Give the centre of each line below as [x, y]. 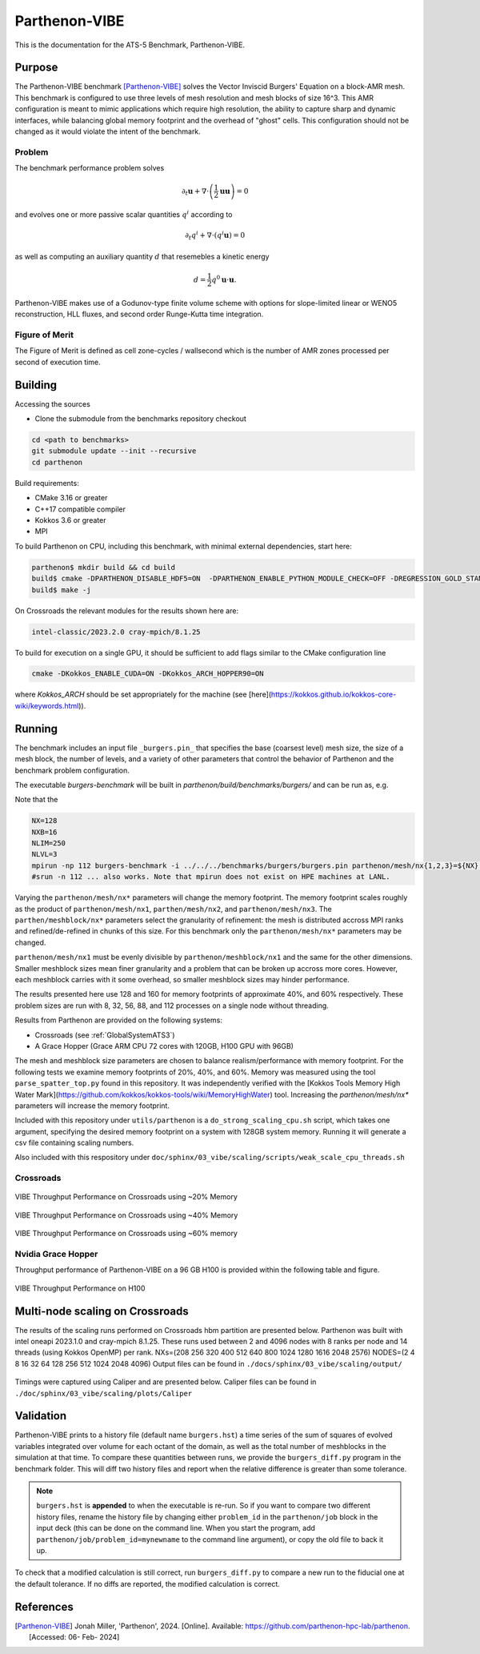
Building [36, 385]
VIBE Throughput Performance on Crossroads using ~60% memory [126, 1234]
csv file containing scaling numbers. [74, 1143]
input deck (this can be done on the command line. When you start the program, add [176, 1528]
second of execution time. [58, 362]
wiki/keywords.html [47, 705]
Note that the [36, 800]
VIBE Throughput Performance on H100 [80, 1288]
